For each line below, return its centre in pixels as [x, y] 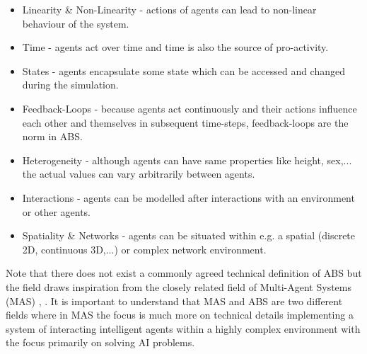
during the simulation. [70, 85]
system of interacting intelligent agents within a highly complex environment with [183, 328]
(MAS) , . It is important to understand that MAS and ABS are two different [174, 301]
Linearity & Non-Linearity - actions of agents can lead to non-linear [169, 9]
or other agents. [57, 211]
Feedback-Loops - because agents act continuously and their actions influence [190, 108]
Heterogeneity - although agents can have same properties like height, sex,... [187, 160]
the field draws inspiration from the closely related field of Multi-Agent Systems [179, 286]
